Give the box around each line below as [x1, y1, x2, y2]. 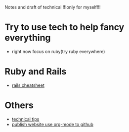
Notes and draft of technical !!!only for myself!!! [4, 4, 101, 10]
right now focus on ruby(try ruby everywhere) [11, 48, 105, 54]
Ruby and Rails [4, 66, 67, 77]
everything [4, 32, 51, 44]
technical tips [11, 116, 40, 122]
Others [4, 100, 34, 111]
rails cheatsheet [11, 82, 45, 88]
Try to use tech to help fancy [4, 22, 125, 33]
